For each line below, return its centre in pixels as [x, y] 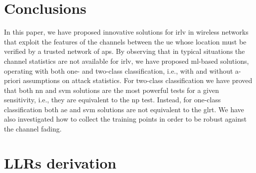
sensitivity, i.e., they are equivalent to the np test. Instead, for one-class [112, 100]
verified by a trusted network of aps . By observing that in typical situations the [125, 51]
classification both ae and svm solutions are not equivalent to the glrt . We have [124, 109]
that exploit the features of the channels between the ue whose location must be [125, 41]
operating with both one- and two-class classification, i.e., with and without [119, 70]
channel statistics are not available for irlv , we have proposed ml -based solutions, [127, 61]
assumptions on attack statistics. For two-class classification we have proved [138, 80]
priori [12, 80]
